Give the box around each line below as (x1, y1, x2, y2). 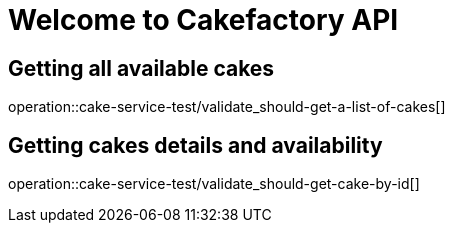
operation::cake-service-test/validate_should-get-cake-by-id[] (8, 175, 420, 193)
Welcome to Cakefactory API (8, 3, 399, 37)
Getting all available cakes (8, 55, 275, 81)
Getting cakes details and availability (8, 132, 383, 158)
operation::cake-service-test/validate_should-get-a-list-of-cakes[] (8, 98, 446, 116)
